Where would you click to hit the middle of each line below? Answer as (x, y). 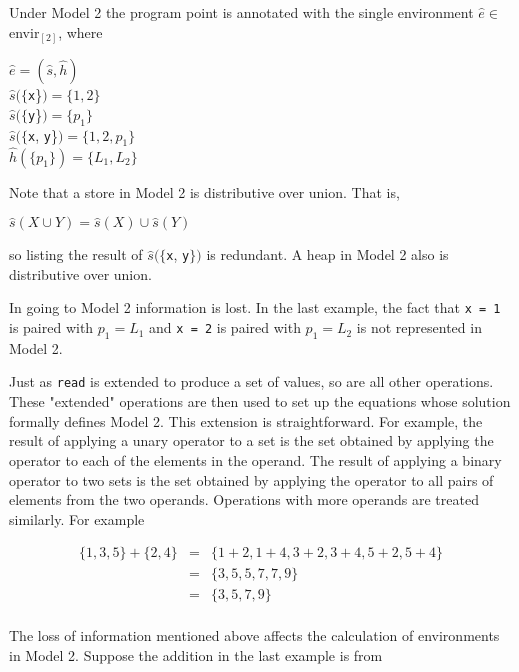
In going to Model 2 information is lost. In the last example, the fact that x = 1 (255, 307)
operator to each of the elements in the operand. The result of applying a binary (255, 459)
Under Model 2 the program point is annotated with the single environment (241, 12)
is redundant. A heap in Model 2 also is (327, 254)
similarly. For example (77, 518)
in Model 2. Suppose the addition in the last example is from (196, 655)
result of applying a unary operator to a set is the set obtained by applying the (251, 440)
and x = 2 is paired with (225, 327)
